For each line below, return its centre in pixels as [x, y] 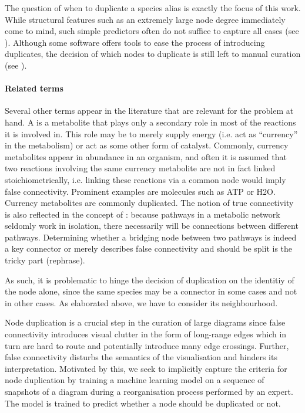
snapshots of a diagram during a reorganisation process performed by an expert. [149, 392]
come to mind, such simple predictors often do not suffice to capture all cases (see [152, 31]
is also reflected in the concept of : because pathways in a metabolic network [143, 214]
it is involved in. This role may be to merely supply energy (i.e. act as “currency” [151, 133]
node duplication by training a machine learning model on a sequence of [135, 380]
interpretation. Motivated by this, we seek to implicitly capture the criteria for [146, 368]
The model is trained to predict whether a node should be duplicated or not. [143, 403]
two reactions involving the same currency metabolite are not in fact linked [140, 168]
